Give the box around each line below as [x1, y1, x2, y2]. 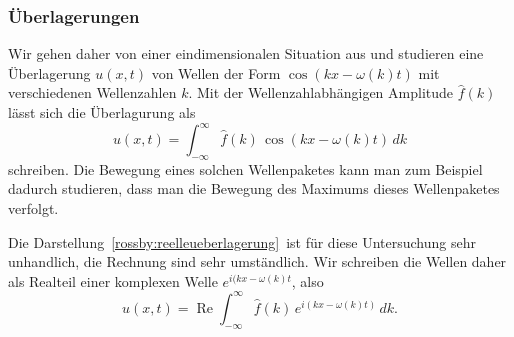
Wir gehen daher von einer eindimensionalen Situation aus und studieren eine [8, 43, 484, 64]
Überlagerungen [8, 3, 140, 28]
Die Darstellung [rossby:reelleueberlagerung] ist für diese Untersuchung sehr [8, 231, 476, 252]
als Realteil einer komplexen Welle [8, 270, 218, 291]
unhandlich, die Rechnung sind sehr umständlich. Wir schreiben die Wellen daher [8, 251, 507, 272]
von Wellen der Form [151, 62, 281, 83]
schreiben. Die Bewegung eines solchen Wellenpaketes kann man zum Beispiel [8, 158, 483, 179]
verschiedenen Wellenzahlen [8, 82, 177, 103]
